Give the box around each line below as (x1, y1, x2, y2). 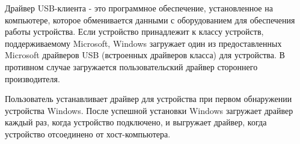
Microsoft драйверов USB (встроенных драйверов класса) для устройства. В (5, 49, 285, 61)
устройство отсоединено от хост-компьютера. (5, 127, 171, 140)
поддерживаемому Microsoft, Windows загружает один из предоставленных (5, 37, 282, 49)
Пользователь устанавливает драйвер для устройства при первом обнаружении (5, 92, 292, 105)
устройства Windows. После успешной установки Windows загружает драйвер (5, 104, 293, 116)
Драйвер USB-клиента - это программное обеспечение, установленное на (5, 2, 273, 14)
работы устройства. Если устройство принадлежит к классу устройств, (5, 25, 264, 38)
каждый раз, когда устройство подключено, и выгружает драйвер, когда (5, 116, 267, 128)
